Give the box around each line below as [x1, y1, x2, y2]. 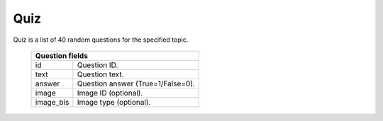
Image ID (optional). [77, 88, 143, 98]
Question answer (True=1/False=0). [77, 79, 195, 88]
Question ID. [77, 60, 118, 70]
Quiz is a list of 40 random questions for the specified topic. [13, 35, 189, 44]
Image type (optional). [77, 97, 151, 107]
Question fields [35, 50, 89, 60]
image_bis [35, 97, 70, 107]
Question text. [77, 69, 124, 79]
